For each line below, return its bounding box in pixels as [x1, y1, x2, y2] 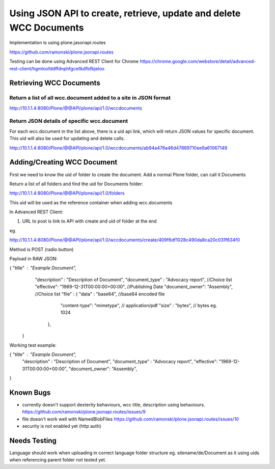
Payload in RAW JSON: [9, 256, 58, 262]
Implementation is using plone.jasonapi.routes [9, 40, 106, 46]
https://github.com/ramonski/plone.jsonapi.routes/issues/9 [22, 409, 146, 415]
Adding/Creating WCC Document [9, 158, 118, 167]
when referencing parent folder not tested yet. [9, 457, 106, 463]
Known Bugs [9, 388, 51, 397]
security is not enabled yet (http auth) [22, 423, 101, 429]
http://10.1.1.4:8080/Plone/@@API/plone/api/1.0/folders [9, 190, 125, 196]
